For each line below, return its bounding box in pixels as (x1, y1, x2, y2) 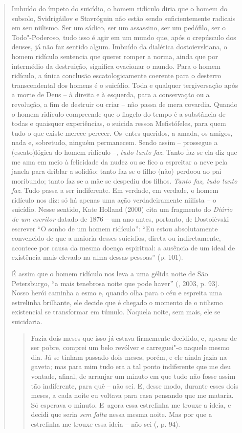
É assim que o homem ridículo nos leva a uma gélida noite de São (11, 268, 208, 279)
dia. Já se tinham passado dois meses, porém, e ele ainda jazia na (31, 351, 227, 362)
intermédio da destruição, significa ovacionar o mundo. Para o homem (11, 61, 220, 71)
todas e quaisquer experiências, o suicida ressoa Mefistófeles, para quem (11, 118, 226, 128)
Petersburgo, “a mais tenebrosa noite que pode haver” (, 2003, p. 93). (11, 278, 220, 288)
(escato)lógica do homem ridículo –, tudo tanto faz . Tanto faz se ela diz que (11, 146, 237, 157)
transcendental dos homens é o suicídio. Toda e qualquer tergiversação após (11, 80, 238, 90)
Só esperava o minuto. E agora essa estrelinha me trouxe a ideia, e (31, 399, 231, 410)
